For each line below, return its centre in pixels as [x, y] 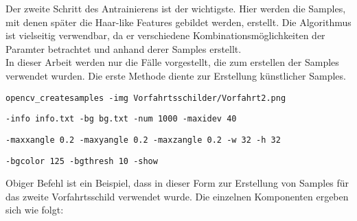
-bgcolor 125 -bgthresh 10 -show [82, 161]
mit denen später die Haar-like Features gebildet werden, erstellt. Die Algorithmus [178, 22]
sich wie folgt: [35, 210]
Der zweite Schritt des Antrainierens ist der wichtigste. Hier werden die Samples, [176, 8]
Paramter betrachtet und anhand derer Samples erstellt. [124, 48]
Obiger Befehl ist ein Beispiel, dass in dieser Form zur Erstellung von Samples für [177, 183]
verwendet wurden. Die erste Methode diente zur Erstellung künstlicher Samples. [176, 75]
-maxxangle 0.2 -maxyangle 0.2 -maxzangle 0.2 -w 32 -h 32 [143, 140]
